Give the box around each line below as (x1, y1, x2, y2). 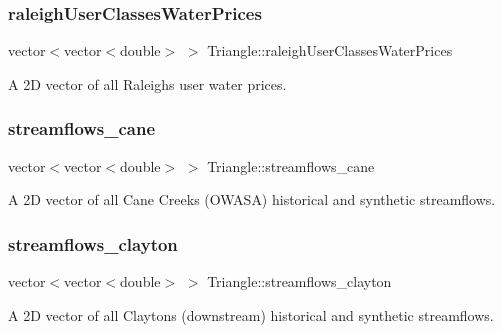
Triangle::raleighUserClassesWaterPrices (207, 40, 453, 61)
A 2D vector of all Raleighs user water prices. (8, 73, 287, 94)
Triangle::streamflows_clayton (207, 271, 392, 292)
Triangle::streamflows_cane (207, 155, 375, 176)
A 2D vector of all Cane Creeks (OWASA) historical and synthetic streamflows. (8, 189, 496, 210)
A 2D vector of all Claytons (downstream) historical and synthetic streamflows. (8, 304, 494, 325)
